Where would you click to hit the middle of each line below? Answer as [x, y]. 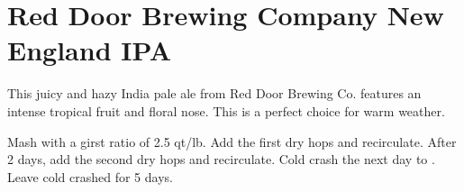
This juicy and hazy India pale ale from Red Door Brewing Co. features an [214, 93]
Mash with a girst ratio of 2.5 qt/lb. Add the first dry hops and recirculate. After [232, 141]
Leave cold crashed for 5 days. [90, 176]
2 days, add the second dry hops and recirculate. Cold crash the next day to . [221, 159]
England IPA [90, 50]
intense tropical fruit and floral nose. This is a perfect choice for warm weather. [226, 110]
